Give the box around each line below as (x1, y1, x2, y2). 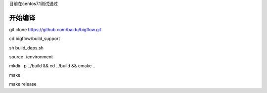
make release (9, 81, 37, 87)
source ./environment (9, 54, 53, 60)
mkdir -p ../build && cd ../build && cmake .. (9, 63, 96, 69)
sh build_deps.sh (9, 45, 44, 50)
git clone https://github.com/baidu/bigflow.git (9, 26, 101, 32)
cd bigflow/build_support (9, 36, 60, 42)
